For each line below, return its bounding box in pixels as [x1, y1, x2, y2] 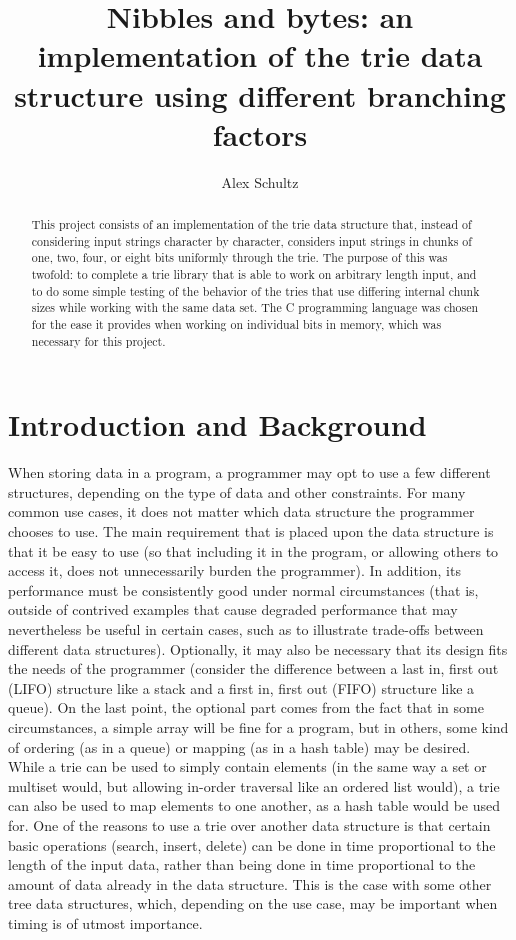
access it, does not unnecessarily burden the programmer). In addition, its [8, 560, 461, 581]
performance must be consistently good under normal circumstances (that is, [8, 579, 479, 600]
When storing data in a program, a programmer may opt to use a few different [8, 462, 491, 483]
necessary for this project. [31, 332, 166, 349]
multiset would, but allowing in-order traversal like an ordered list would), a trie [8, 775, 500, 796]
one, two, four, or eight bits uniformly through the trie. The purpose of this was [31, 249, 448, 266]
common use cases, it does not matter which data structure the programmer [8, 501, 475, 522]
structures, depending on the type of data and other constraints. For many [8, 481, 466, 502]
